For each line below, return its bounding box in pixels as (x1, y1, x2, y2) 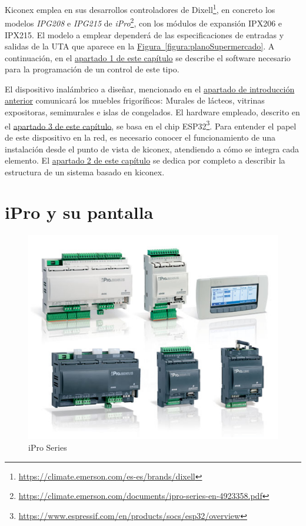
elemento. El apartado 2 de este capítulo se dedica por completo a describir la (5, 154, 285, 167)
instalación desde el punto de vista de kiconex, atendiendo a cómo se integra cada (5, 142, 300, 155)
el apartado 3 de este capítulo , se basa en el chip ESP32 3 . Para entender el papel (5, 118, 297, 132)
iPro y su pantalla (5, 200, 154, 224)
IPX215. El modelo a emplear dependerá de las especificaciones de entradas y (5, 28, 284, 41)
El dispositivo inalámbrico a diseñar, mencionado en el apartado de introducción (5, 82, 295, 95)
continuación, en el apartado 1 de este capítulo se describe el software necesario (5, 51, 291, 64)
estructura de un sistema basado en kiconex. (5, 165, 165, 178)
